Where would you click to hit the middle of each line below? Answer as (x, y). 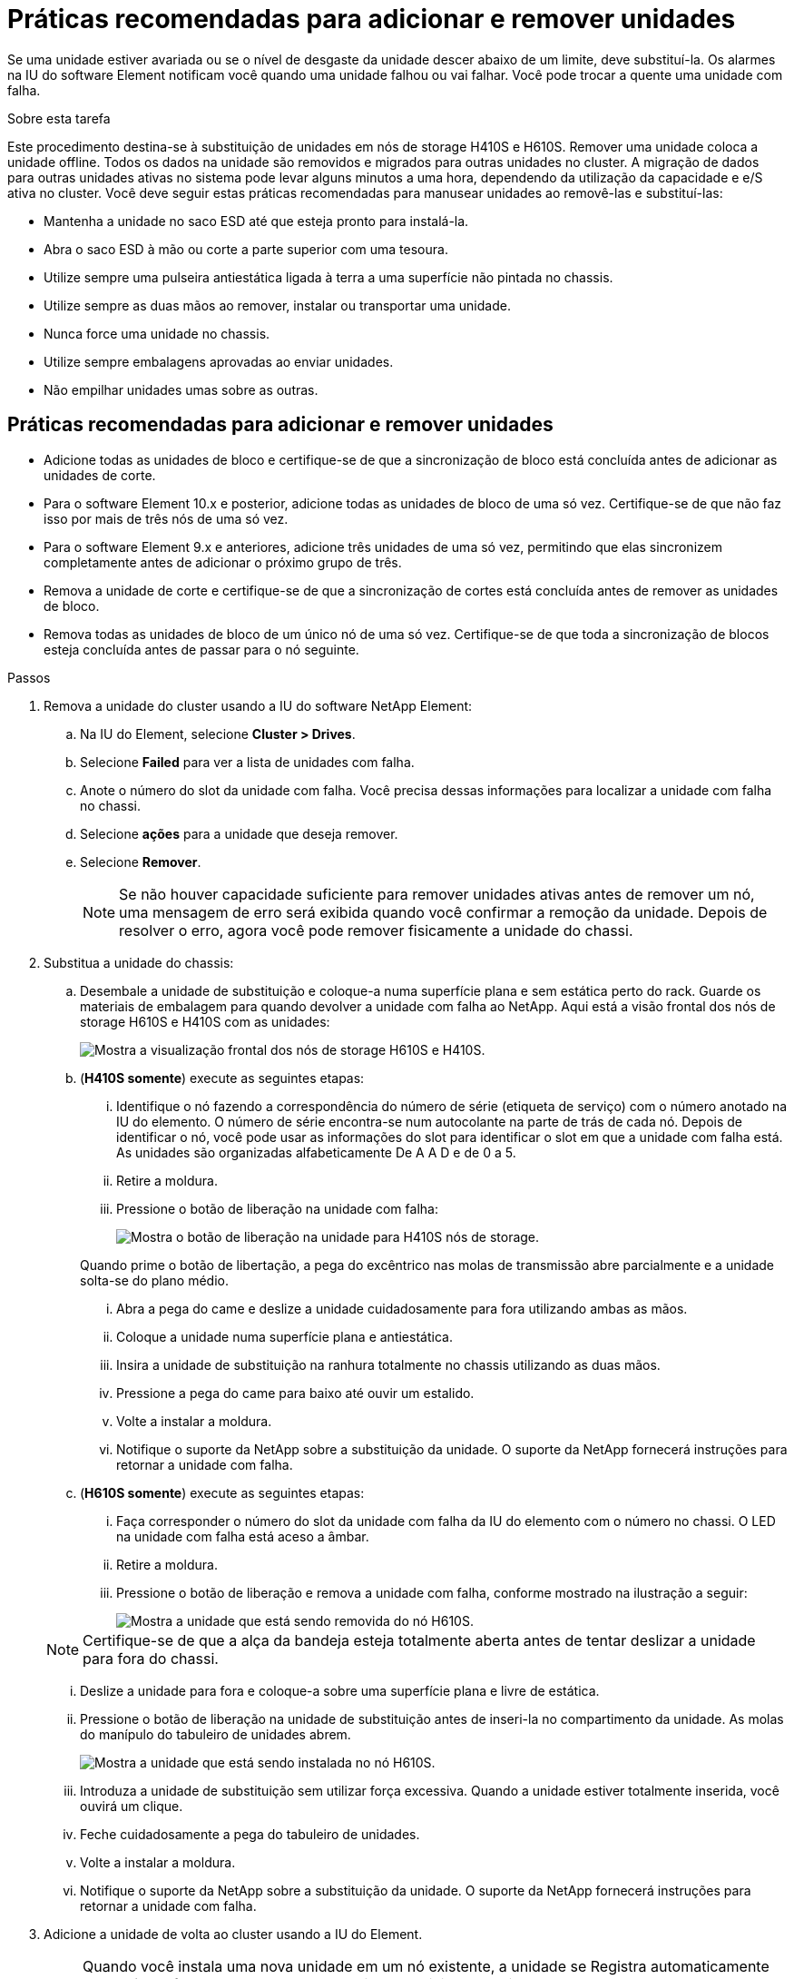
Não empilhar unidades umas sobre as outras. (181, 389)
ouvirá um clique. (132, 1806)
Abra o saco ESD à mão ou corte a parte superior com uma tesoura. (246, 249)
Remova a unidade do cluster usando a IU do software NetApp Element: (258, 705)
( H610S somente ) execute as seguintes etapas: (222, 1492)
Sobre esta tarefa (59, 118)
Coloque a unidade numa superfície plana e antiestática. (284, 1336)
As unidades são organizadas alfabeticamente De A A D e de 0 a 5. (316, 1152)
